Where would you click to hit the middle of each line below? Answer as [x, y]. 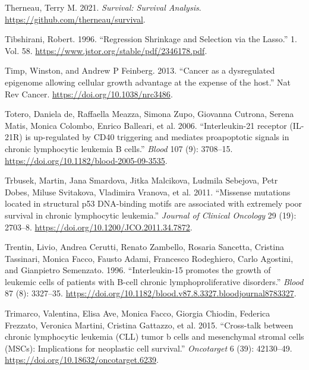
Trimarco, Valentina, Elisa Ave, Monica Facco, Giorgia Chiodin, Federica [138, 313]
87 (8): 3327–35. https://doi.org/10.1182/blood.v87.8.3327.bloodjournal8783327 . [151, 293]
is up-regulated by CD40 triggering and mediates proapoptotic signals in [157, 137]
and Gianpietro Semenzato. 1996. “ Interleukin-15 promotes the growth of [138, 270]
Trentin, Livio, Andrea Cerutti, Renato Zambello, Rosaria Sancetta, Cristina [144, 247]
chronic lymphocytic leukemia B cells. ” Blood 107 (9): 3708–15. [119, 148]
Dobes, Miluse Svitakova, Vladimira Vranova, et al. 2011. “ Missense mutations [148, 192]
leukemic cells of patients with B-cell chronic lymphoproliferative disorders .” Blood [154, 281]
